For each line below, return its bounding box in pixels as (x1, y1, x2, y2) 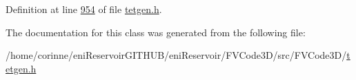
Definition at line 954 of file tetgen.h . (6, 2, 162, 16)
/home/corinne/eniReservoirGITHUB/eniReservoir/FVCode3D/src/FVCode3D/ (6, 48, 347, 62)
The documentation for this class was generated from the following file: (6, 25, 306, 39)
